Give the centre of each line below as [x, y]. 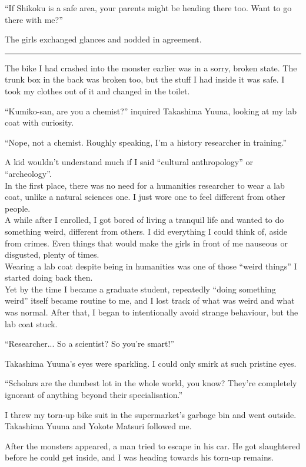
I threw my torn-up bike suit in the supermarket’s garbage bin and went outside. [151, 414]
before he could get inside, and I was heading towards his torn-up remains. [139, 457]
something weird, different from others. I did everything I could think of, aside [146, 231]
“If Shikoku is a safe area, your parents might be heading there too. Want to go [148, 8]
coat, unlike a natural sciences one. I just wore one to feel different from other [145, 197]
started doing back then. [49, 277]
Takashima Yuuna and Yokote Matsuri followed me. [98, 426]
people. [18, 208]
